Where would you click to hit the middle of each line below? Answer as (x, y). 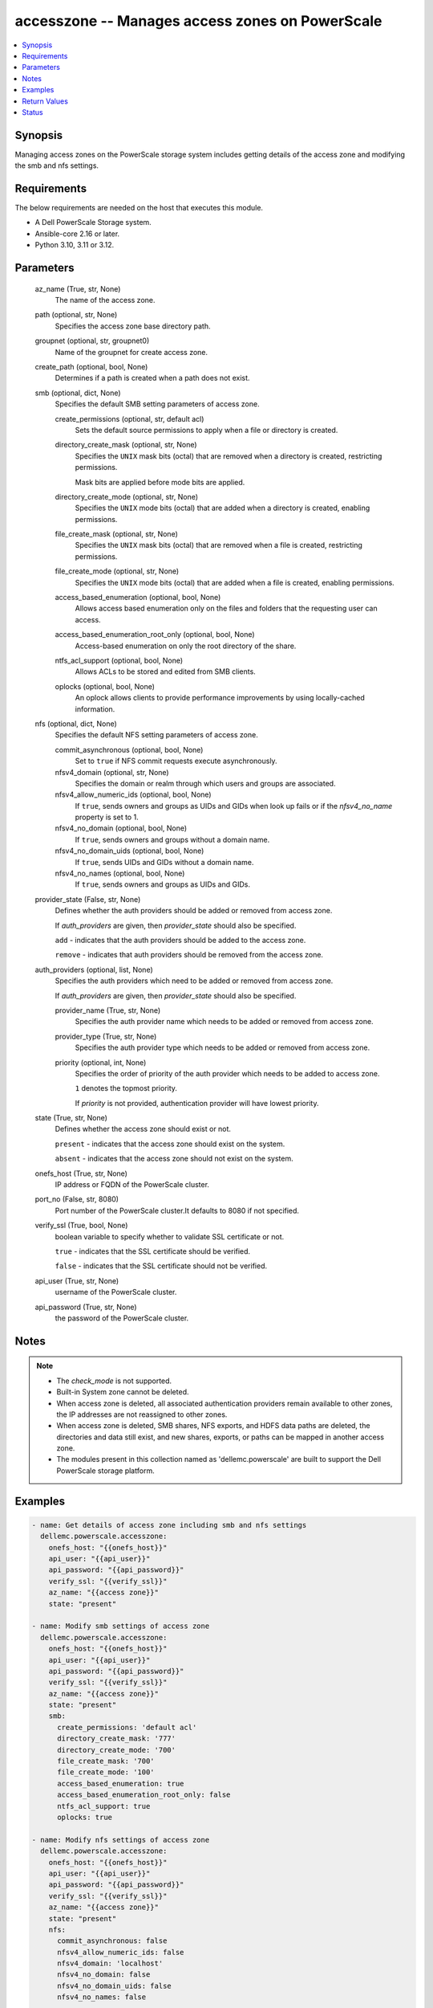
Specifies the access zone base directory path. (133, 326)
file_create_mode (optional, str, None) (117, 571)
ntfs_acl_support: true (104, 1806)
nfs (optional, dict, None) (76, 724)
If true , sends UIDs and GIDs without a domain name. (164, 862)
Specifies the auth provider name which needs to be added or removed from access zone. (224, 1022)
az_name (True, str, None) (78, 288)
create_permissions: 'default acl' (127, 1727)
